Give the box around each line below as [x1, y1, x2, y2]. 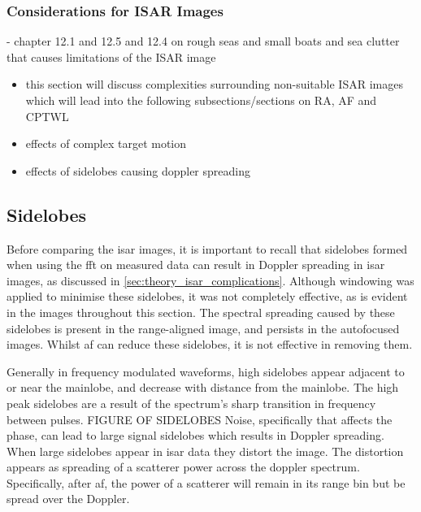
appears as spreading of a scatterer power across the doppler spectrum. [7, 458, 360, 475]
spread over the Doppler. [7, 490, 130, 507]
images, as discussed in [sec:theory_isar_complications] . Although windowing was [7, 271, 414, 289]
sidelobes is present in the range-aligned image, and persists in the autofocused [7, 319, 400, 336]
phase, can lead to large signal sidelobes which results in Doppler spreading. [7, 427, 384, 444]
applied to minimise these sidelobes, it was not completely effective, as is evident [7, 288, 408, 305]
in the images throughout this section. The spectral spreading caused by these [7, 303, 395, 320]
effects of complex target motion [25, 135, 187, 152]
